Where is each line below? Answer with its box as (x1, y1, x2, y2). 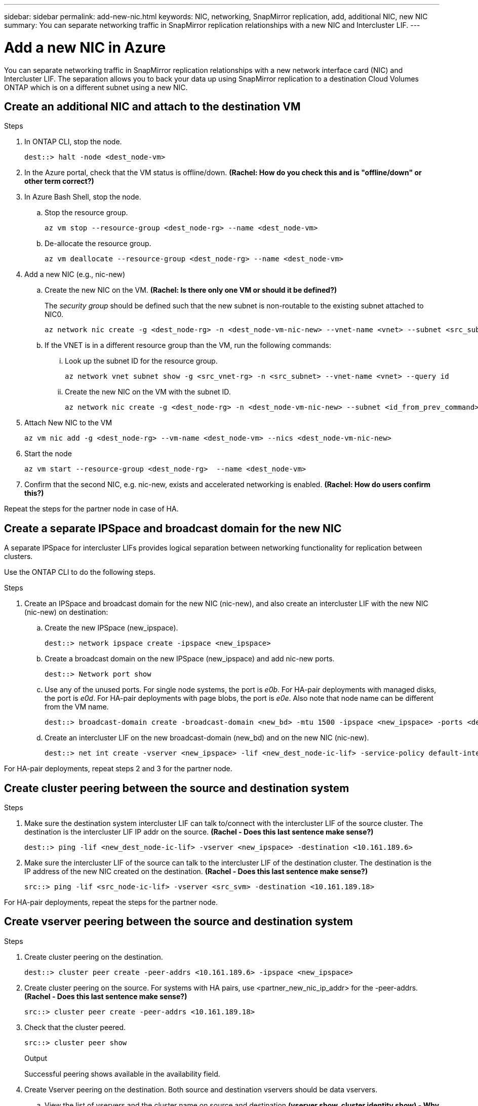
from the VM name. (45, 702, 109, 712)
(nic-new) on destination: (24, 608, 108, 617)
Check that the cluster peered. (24, 1022, 126, 1032)
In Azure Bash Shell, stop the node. (24, 192, 141, 202)
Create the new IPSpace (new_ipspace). (45, 623, 178, 633)
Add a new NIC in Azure (4, 38, 166, 56)
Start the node (24, 449, 72, 458)
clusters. (4, 552, 33, 561)
